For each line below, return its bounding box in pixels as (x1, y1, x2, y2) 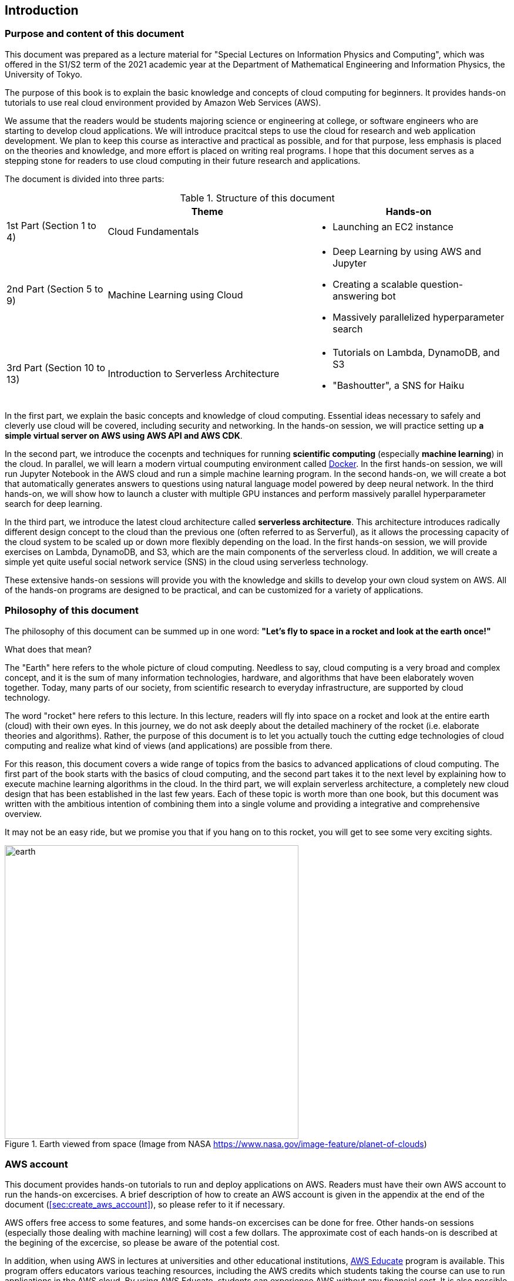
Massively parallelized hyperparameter (332, 311, 505, 323)
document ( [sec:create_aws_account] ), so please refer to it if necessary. (5, 1199, 285, 1210)
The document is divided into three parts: (5, 173, 164, 184)
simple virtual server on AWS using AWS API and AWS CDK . (5, 430, 243, 441)
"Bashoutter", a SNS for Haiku (332, 379, 465, 391)
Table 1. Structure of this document (180, 191, 335, 204)
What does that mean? (5, 644, 92, 654)
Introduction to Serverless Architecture (107, 367, 280, 379)
